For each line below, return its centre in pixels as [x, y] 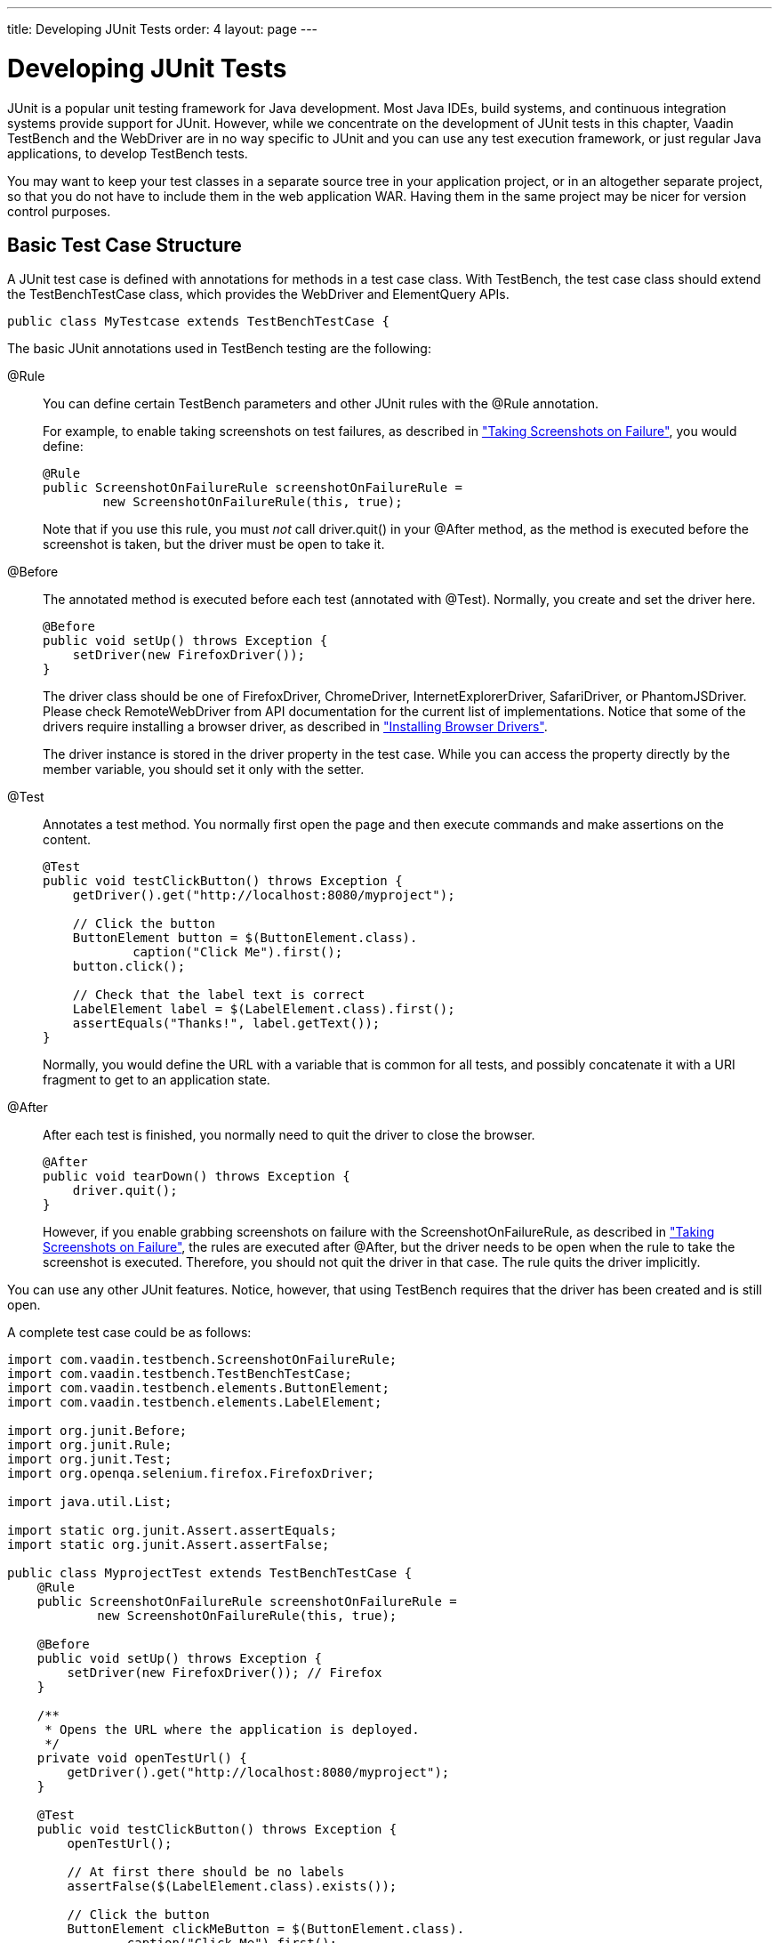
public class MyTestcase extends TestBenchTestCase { [198, 322]
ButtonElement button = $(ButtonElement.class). [245, 938]
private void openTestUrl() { [142, 1758]
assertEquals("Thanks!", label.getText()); [226, 1024]
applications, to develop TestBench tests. [128, 153]
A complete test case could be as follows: [129, 1333]
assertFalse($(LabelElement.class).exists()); [232, 1887]
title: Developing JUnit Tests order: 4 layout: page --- [163, 29]
